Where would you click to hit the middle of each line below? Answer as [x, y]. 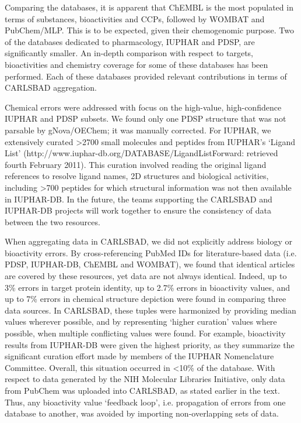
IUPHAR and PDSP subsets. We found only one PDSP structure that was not [146, 118]
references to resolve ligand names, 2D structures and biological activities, [137, 176]
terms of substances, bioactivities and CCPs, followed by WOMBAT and [135, 18]
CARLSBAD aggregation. [51, 87]
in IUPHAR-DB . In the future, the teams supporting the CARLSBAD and [139, 199]
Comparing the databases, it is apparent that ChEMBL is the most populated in [149, 7]
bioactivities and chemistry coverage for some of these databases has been [136, 64]
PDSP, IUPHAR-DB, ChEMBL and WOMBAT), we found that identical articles [150, 264]
